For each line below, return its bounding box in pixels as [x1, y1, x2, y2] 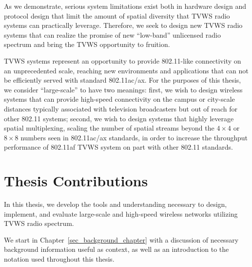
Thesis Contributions [4, 171, 148, 191]
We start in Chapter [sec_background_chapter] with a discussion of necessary [4, 234, 239, 245]
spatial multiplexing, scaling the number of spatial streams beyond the [4, 123, 214, 133]
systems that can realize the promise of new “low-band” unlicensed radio [4, 29, 221, 40]
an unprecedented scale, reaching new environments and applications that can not [4, 65, 249, 75]
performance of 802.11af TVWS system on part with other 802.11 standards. [4, 142, 233, 152]
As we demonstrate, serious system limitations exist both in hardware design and [4, 1, 247, 11]
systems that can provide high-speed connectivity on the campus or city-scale [4, 94, 235, 104]
